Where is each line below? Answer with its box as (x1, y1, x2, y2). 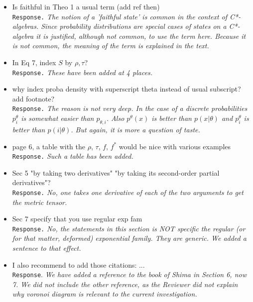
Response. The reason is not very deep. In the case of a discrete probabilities (12, 103, 248, 113)
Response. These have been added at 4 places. (12, 67, 153, 77)
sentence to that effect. (12, 243, 81, 253)
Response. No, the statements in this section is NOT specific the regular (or (12, 223, 246, 233)
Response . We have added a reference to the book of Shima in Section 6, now (12, 269, 247, 280)
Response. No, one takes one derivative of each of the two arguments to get (12, 187, 244, 197)
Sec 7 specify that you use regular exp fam (12, 213, 142, 224)
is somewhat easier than (21, 113, 94, 123)
